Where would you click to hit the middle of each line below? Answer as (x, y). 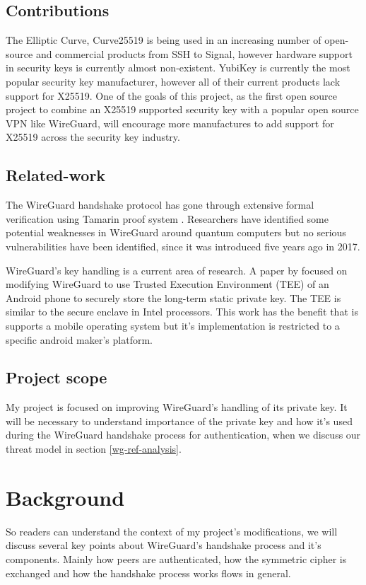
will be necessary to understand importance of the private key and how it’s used (179, 421)
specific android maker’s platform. (79, 339)
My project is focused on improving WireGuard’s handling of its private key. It (177, 407)
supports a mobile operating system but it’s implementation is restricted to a (173, 325)
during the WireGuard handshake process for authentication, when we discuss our (183, 435)
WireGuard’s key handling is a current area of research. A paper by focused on (177, 270)
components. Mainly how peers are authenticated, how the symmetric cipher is (176, 558)
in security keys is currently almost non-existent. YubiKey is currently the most (178, 68)
